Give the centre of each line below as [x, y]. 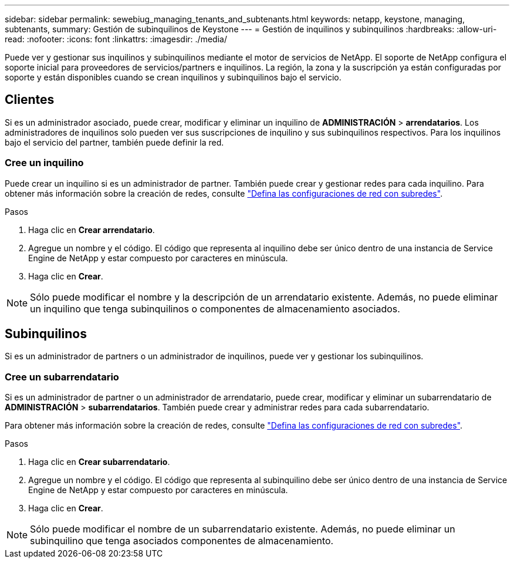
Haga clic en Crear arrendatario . [92, 230]
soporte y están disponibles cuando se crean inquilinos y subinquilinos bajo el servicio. [173, 77]
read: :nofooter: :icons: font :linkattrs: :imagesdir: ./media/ [116, 39]
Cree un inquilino [44, 163]
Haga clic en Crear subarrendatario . [99, 462]
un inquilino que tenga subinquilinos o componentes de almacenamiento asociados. [215, 309]
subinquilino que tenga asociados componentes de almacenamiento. [182, 541]
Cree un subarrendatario [62, 377]
